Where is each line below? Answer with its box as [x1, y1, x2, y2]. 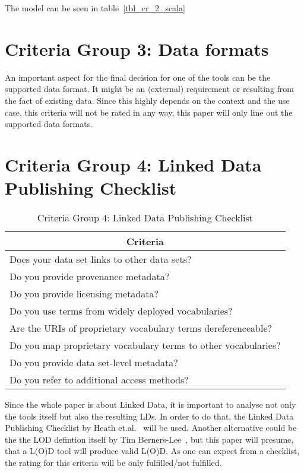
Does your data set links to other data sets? [9, 252, 192, 266]
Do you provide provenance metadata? [9, 269, 170, 283]
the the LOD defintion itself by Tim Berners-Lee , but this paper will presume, [5, 433, 294, 445]
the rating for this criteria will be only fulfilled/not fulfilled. [5, 456, 222, 468]
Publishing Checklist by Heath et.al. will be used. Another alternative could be [5, 421, 297, 434]
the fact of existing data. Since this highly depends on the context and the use [5, 94, 290, 106]
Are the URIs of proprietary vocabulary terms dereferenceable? [9, 321, 273, 335]
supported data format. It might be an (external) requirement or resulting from [5, 82, 294, 95]
